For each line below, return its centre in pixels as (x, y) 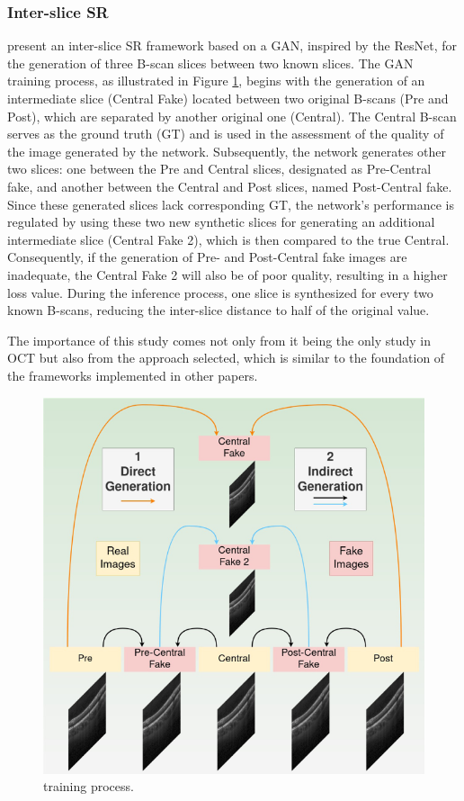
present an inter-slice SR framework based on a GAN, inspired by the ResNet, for (232, 45)
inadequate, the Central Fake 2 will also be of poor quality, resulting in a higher (228, 274)
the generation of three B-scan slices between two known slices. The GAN (210, 63)
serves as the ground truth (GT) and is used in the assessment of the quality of (226, 134)
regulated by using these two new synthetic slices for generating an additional (221, 222)
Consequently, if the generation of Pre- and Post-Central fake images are (207, 257)
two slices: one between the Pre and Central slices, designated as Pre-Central (219, 169)
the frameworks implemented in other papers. (133, 375)
